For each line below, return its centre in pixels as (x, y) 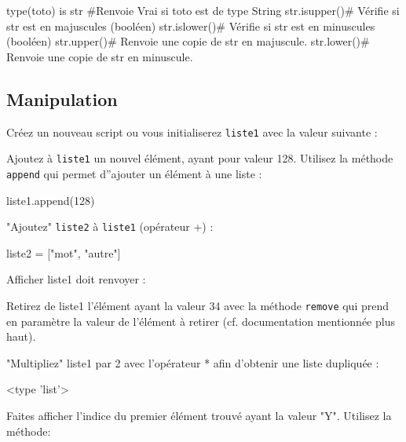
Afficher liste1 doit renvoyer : (76, 279)
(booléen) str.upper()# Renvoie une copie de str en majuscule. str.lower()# (188, 41)
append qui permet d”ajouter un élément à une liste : (134, 173)
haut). (21, 336)
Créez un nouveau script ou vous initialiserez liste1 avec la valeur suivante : (192, 132)
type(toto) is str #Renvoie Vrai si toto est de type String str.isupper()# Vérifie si (203, 10)
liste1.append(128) (51, 200)
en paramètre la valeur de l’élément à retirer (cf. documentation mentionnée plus (201, 321)
